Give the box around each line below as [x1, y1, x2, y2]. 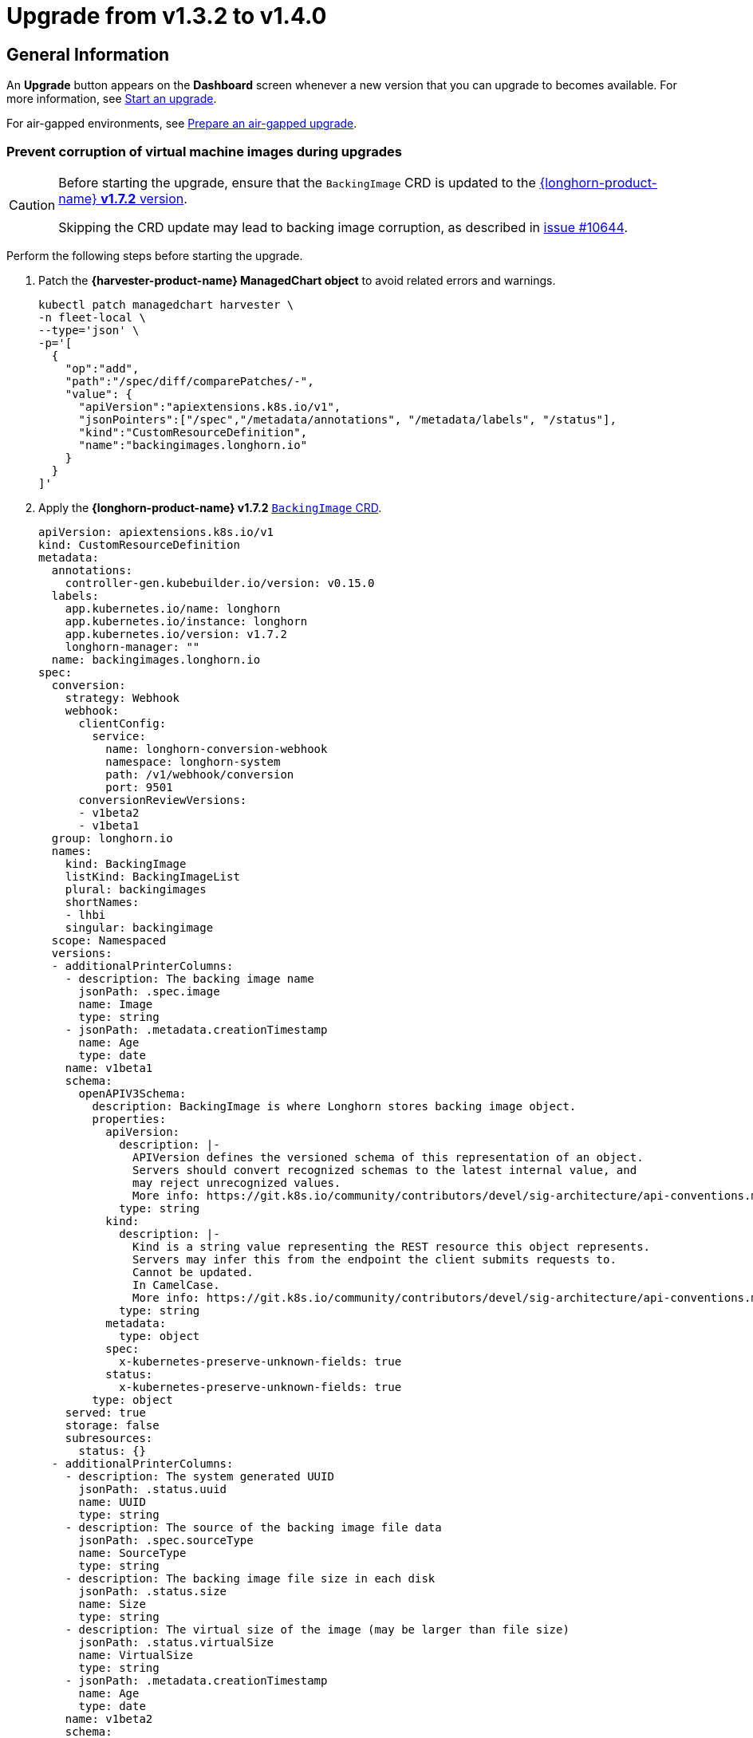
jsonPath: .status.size [78, 1584, 227, 1598]
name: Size [78, 1597, 146, 1610]
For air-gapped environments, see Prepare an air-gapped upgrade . [6, 116, 357, 131]
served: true [65, 1405, 146, 1419]
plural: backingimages [65, 882, 207, 896]
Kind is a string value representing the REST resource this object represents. [132, 1239, 651, 1253]
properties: [92, 1112, 167, 1125]
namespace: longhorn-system [105, 755, 281, 768]
